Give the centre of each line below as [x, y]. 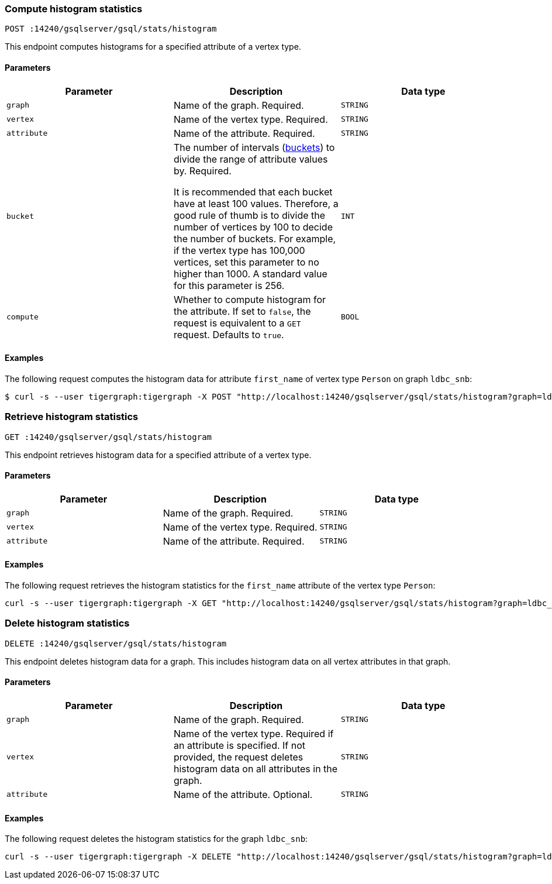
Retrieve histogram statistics [72, 417]
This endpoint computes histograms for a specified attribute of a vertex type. [153, 47]
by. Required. [202, 171]
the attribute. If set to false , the [242, 311]
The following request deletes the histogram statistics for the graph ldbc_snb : [156, 839]
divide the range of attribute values [251, 159]
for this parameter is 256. [229, 285]
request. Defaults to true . [229, 334]
